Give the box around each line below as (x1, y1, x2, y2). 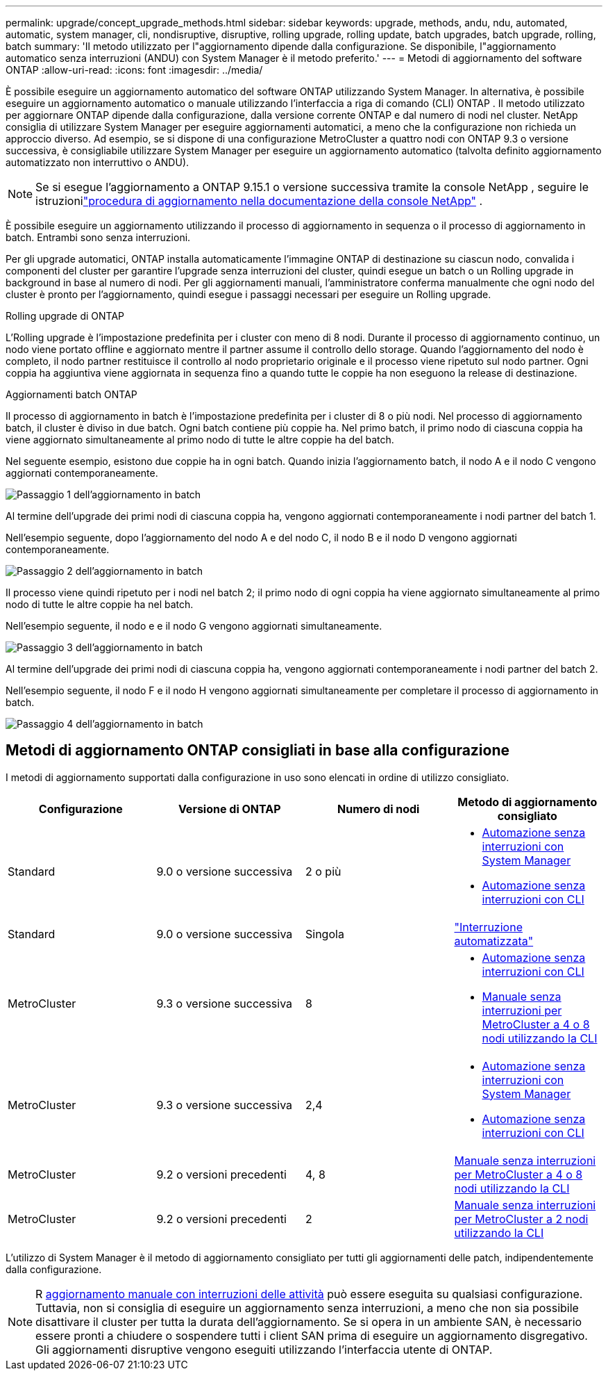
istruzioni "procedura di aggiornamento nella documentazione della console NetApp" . (35, 194, 483, 208)
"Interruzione (454, 919, 523, 934)
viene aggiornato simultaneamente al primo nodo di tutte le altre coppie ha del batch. (6, 434, 394, 445)
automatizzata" (454, 933, 534, 948)
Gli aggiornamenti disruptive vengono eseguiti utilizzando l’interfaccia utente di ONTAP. (35, 1342, 493, 1357)
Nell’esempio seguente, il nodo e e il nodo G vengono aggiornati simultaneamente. (6, 620, 382, 632)
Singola (305, 926, 344, 941)
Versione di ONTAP (178, 801, 281, 816)
